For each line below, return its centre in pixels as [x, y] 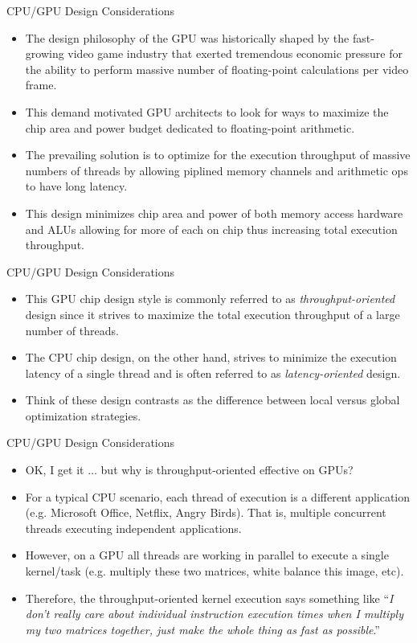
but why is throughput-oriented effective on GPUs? [227, 470]
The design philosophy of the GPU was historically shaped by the [187, 37]
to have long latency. [76, 186]
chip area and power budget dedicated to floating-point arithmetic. [190, 127]
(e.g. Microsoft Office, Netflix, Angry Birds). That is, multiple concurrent [206, 512]
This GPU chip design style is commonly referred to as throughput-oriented [210, 299]
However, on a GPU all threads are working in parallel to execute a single [207, 555]
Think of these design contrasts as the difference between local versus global [213, 400]
